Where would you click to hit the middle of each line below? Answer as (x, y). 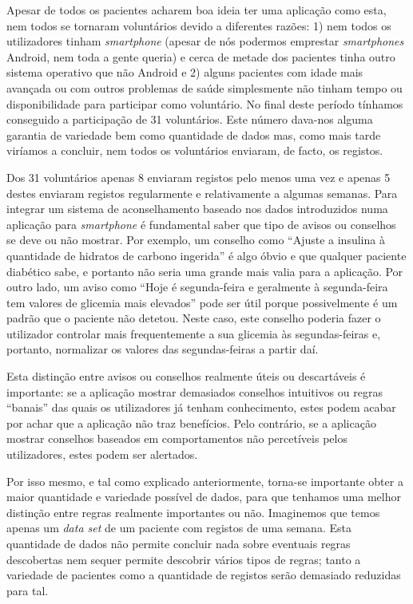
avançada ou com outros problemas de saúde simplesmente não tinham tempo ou (205, 87)
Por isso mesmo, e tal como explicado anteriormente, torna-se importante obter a (205, 481)
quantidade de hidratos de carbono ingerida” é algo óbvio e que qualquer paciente (206, 255)
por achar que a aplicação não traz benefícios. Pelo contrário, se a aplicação (191, 422)
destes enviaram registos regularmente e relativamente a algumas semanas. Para (202, 193)
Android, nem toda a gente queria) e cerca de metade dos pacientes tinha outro (201, 56)
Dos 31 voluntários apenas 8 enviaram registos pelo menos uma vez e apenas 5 (199, 177)
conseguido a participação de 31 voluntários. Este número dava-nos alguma (190, 119)
